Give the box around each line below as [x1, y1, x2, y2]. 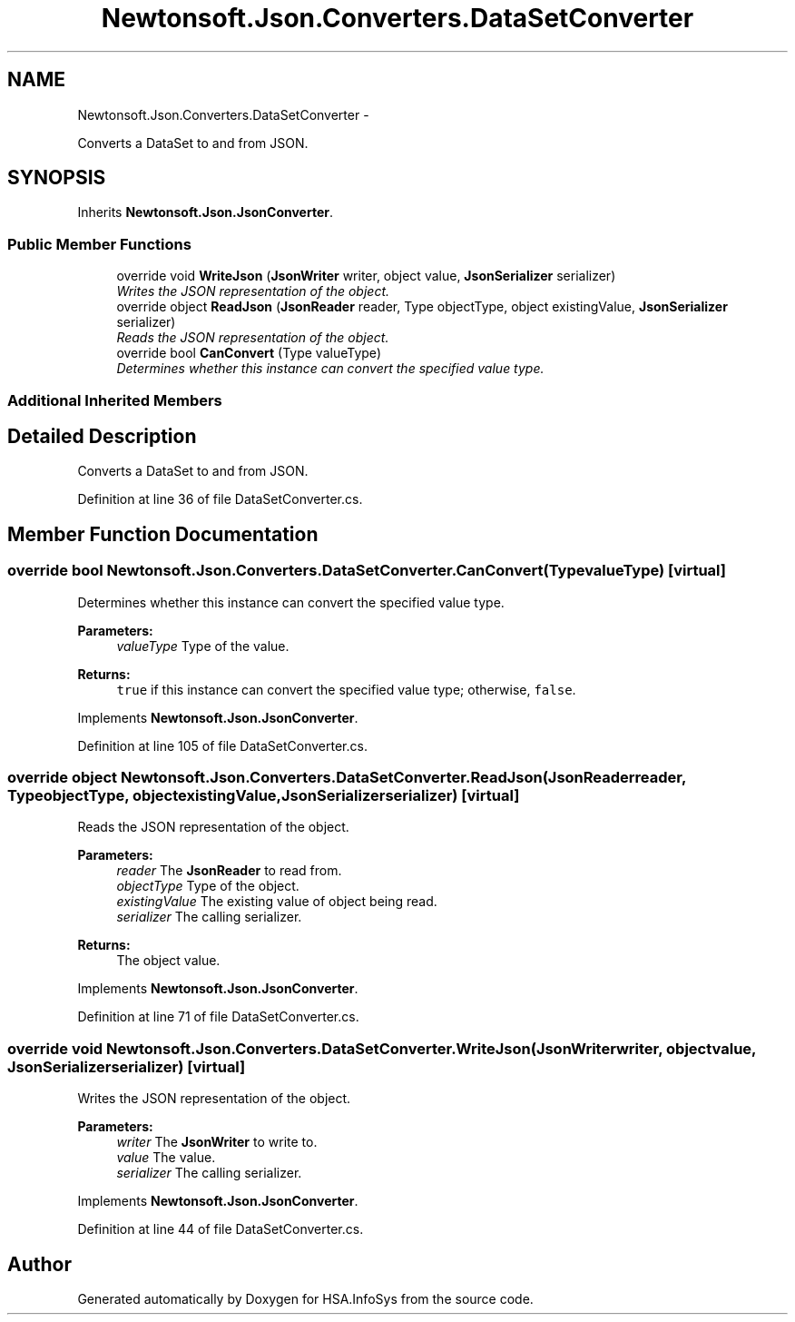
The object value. [116, 952, 221, 969]
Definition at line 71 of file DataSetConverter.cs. [77, 1009, 359, 1025]
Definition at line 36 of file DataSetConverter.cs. [77, 491, 363, 508]
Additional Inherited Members [7, 390, 222, 409]
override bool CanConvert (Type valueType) [116, 345, 381, 361]
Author [7, 1252, 72, 1276]
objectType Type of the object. [116, 878, 299, 894]
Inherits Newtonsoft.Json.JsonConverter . [77, 204, 333, 221]
